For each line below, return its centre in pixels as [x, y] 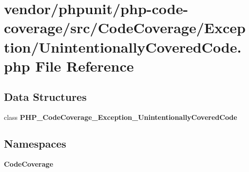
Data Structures [45, 97]
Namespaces [35, 143]
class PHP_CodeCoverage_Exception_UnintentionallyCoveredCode [121, 117]
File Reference [85, 66]
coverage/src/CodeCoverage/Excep [125, 28]
